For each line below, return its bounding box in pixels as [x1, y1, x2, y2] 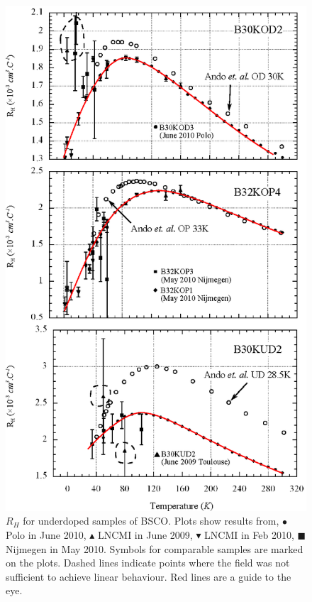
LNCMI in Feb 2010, [204, 527, 294, 542]
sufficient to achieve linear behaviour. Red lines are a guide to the [6, 569, 291, 584]
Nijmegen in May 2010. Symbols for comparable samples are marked [6, 541, 303, 556]
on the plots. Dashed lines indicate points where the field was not [6, 555, 290, 570]
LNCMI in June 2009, [97, 527, 193, 542]
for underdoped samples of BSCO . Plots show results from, [23, 513, 279, 528]
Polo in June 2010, [6, 527, 87, 542]
